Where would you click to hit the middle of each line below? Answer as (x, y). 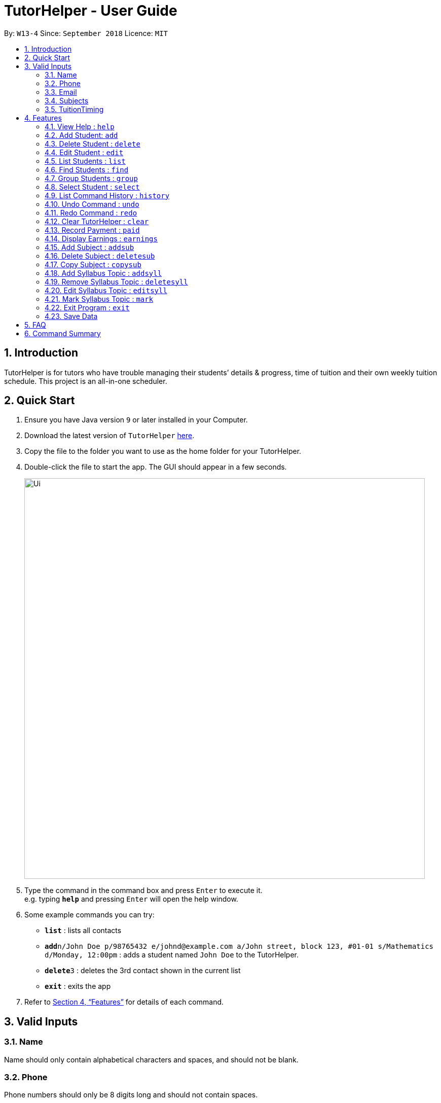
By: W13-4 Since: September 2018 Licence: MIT (86, 33)
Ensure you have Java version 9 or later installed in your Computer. (136, 420)
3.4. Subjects (67, 100)
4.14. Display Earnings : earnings (101, 238)
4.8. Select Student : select (92, 187)
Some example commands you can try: (89, 915)
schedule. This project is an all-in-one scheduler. (86, 381)
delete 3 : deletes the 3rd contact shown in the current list (143, 971)
